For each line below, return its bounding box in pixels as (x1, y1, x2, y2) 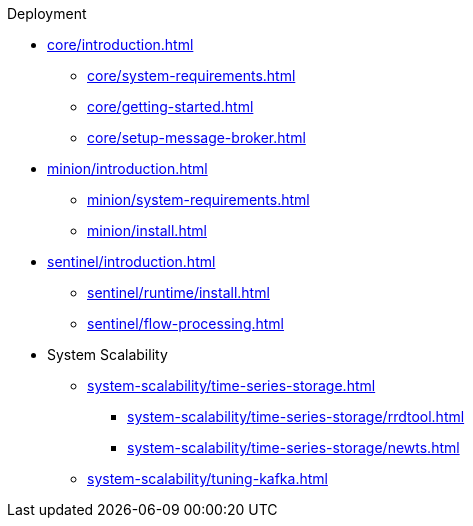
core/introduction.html (47, 36, 194, 53)
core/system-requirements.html (87, 67, 296, 84)
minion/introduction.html (47, 160, 208, 177)
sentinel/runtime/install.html (87, 284, 270, 301)
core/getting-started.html (87, 98, 254, 115)
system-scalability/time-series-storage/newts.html (127, 439, 460, 456)
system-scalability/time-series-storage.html (87, 377, 376, 394)
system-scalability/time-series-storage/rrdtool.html (127, 408, 465, 425)
